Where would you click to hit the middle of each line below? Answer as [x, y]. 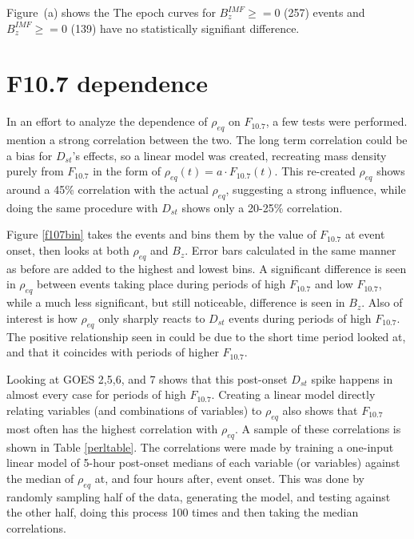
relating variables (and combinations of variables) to [134, 410]
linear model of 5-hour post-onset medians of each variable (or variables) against [203, 463]
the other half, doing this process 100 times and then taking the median [183, 512]
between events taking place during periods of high [161, 284]
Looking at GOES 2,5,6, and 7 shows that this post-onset [147, 378]
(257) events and [324, 12]
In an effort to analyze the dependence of [107, 121]
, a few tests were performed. [336, 121]
